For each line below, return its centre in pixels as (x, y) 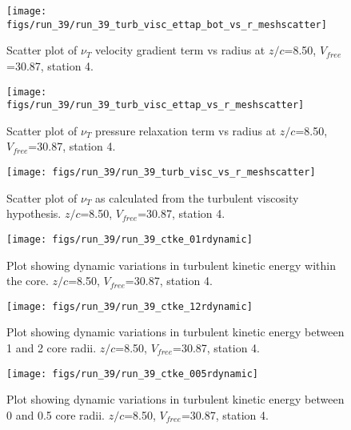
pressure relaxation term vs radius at (186, 130)
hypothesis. (34, 213)
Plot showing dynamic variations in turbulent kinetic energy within (171, 265)
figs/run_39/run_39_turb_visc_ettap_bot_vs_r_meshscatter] (167, 24)
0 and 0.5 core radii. (56, 414)
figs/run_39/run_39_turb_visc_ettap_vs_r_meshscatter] (156, 105)
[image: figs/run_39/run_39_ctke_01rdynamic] (130, 239)
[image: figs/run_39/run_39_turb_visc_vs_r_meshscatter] (161, 172)
